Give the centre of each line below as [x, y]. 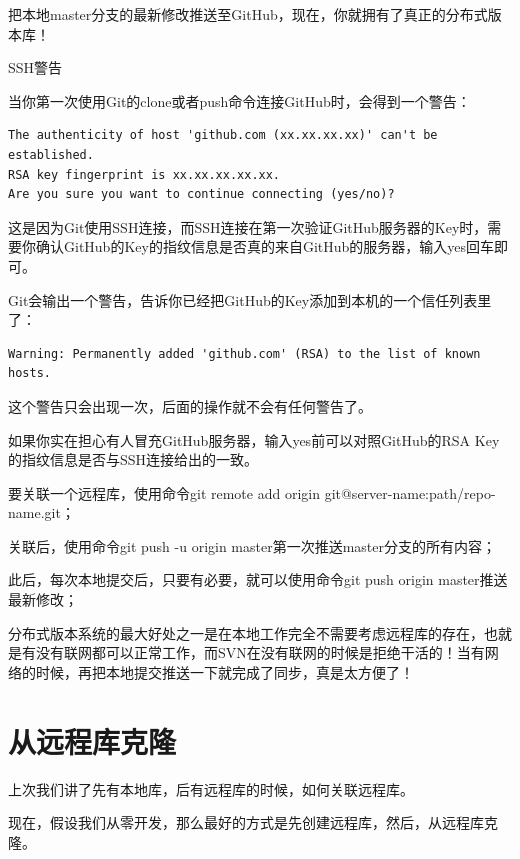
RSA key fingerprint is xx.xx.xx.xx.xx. [144, 174]
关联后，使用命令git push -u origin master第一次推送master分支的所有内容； [252, 545]
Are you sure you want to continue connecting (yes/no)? [201, 194]
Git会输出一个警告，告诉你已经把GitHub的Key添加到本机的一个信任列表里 [250, 299]
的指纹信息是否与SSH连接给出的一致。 [133, 459]
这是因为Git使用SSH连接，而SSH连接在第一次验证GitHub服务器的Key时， [248, 226]
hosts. [29, 373]
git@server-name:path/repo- [410, 492]
